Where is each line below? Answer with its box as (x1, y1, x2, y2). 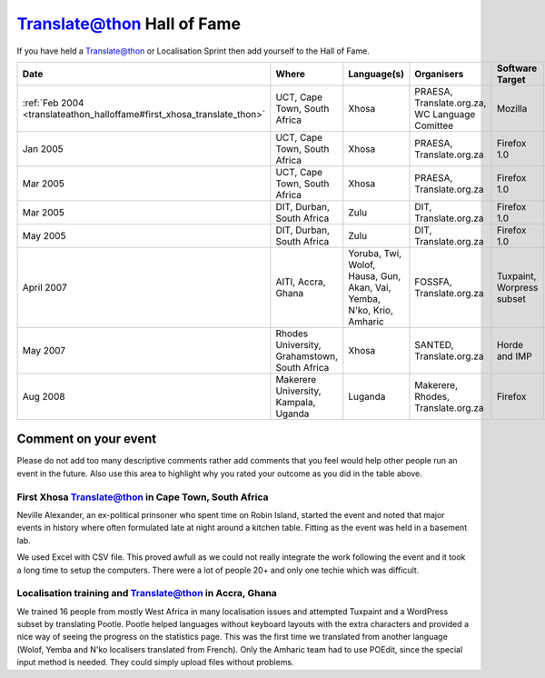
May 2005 (22, 229, 66, 242)
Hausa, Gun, (348, 269, 401, 282)
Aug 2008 (22, 390, 65, 403)
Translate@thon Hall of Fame (16, 14, 241, 34)
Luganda (348, 390, 386, 403)
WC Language (414, 107, 476, 120)
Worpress (496, 281, 539, 294)
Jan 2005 (22, 142, 64, 155)
